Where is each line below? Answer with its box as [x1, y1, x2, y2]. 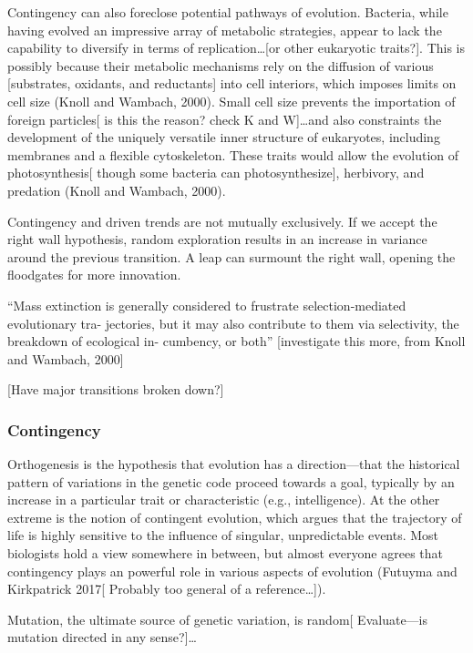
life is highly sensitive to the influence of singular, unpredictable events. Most [7, 525, 439, 545]
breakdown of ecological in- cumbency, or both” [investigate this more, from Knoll [7, 332, 466, 351]
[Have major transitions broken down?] [7, 380, 224, 399]
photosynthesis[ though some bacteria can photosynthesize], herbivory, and [7, 163, 425, 182]
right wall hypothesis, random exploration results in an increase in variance [7, 230, 427, 249]
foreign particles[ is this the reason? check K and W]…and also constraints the [7, 109, 442, 128]
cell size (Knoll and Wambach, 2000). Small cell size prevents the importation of [7, 91, 456, 110]
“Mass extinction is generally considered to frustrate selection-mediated [7, 295, 406, 314]
